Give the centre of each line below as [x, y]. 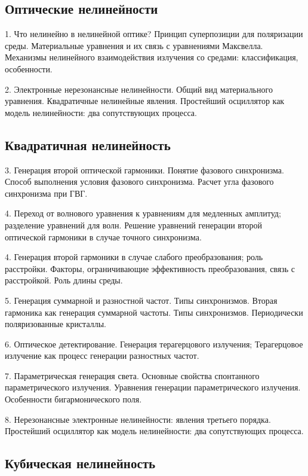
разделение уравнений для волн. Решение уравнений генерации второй [133, 225]
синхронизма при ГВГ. [46, 193]
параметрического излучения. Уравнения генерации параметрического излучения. [153, 387]
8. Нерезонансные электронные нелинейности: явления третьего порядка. [138, 419]
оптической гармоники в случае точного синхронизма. [103, 237]
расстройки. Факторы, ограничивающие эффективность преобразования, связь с [150, 268]
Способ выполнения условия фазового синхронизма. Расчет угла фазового [139, 181]
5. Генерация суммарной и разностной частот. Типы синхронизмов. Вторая [141, 300]
